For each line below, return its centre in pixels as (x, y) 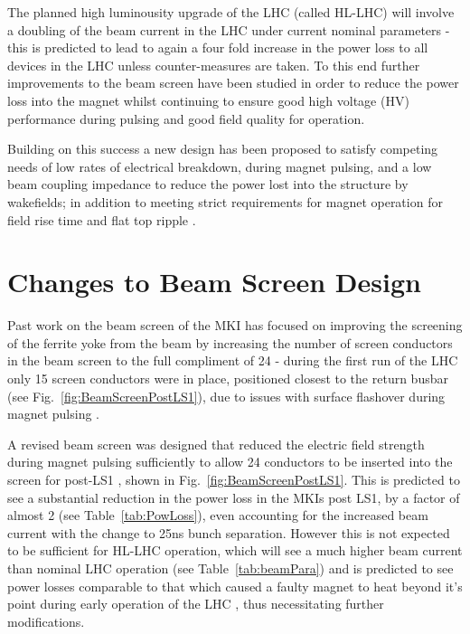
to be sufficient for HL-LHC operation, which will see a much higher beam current (235, 550)
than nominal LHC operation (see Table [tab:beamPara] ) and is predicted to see (230, 568)
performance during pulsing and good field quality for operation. (186, 118)
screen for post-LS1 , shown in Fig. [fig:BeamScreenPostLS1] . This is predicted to (234, 479)
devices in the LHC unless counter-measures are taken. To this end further (214, 65)
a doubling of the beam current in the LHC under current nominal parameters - (229, 29)
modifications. (46, 621)
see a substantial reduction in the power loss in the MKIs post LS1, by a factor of (234, 497)
